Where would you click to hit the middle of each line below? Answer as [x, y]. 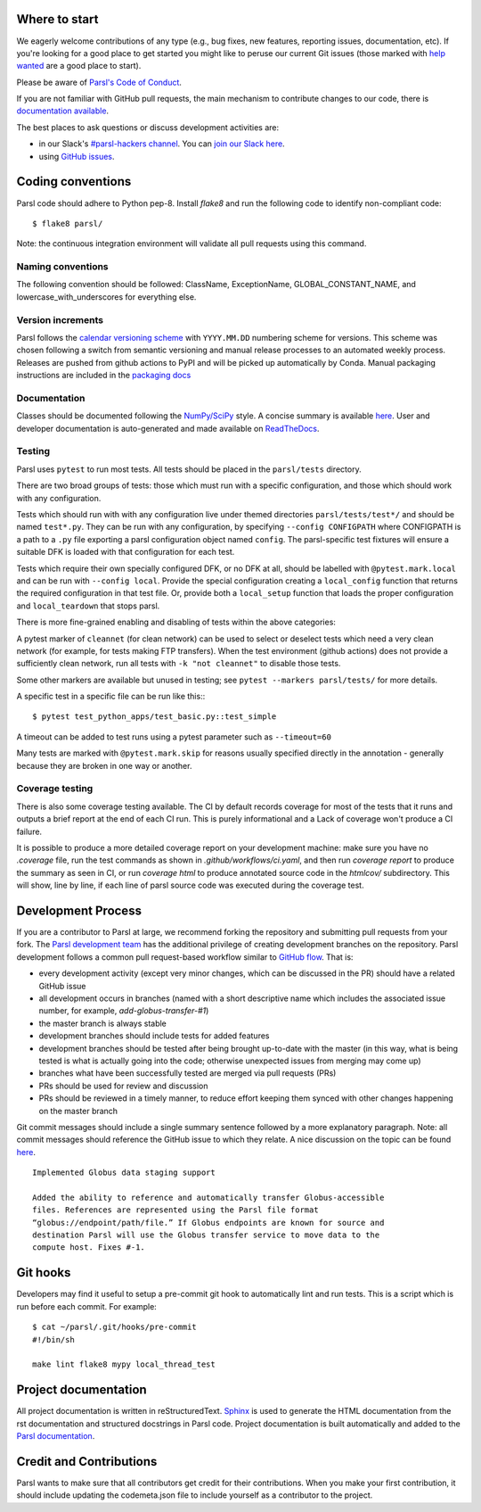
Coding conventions [74, 182]
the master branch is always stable [102, 1023]
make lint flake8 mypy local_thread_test [124, 1364]
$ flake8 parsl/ [68, 223]
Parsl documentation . [56, 1435]
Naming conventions [62, 267]
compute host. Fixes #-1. [89, 1248]
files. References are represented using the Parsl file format [176, 1210]
